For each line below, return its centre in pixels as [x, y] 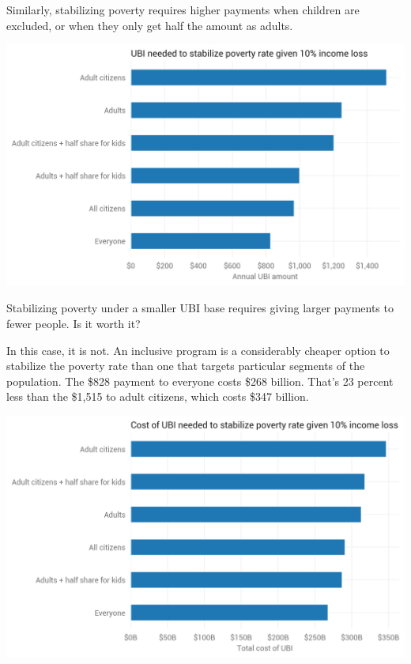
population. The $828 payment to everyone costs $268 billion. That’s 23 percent [200, 381]
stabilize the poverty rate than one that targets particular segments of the [186, 366]
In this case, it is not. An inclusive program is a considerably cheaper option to [198, 350]
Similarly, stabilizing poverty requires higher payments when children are [183, 9]
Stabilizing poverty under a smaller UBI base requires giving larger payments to [200, 308]
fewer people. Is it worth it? [74, 324]
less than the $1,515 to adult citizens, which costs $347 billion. [158, 396]
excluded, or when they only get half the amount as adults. [150, 25]
